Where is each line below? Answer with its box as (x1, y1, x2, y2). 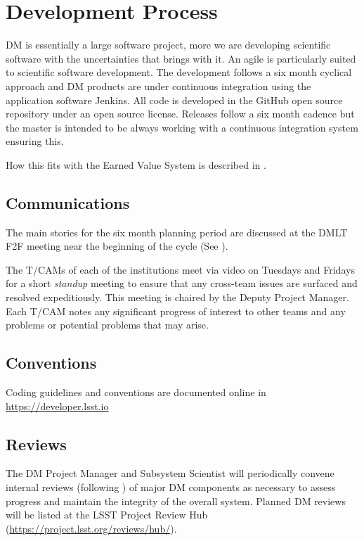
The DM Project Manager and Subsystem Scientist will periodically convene (6, 466, 334, 480)
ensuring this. (6, 134, 64, 148)
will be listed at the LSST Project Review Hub (6, 507, 208, 522)
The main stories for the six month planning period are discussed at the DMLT (6, 224, 348, 239)
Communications (6, 191, 130, 213)
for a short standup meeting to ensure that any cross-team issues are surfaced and (6, 276, 358, 291)
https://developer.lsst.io (6, 398, 109, 413)
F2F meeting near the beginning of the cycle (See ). (6, 238, 228, 253)
